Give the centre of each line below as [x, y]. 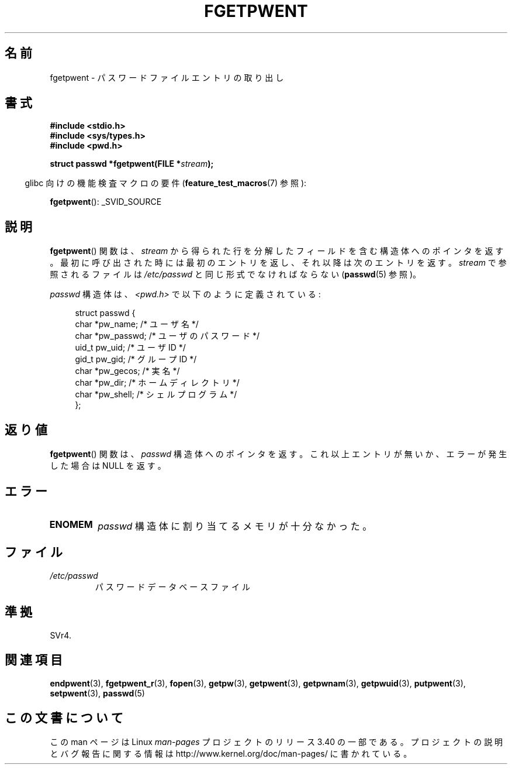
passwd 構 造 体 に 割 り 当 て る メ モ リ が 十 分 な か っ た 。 [235, 526]
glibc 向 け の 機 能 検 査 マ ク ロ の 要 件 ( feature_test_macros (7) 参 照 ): [166, 183]
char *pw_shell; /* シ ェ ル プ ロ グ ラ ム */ [156, 394]
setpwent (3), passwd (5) [97, 693]
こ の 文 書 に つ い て [64, 717]
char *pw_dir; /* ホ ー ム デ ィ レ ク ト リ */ [157, 383]
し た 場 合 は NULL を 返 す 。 [108, 466]
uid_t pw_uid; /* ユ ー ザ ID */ [130, 348]
